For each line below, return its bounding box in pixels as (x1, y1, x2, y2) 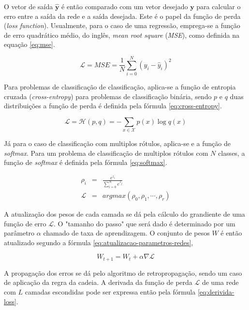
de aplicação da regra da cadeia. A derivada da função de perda (4, 277, 192, 287)
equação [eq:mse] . (4, 39, 55, 49)
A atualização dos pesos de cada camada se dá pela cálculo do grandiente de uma (4, 209, 245, 219)
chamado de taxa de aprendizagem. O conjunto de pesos (43, 228, 210, 238)
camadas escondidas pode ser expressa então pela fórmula (25, 287, 196, 297)
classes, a (218, 148, 245, 158)
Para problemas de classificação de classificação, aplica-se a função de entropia (4, 82, 236, 92)
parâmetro (4, 228, 35, 238)
